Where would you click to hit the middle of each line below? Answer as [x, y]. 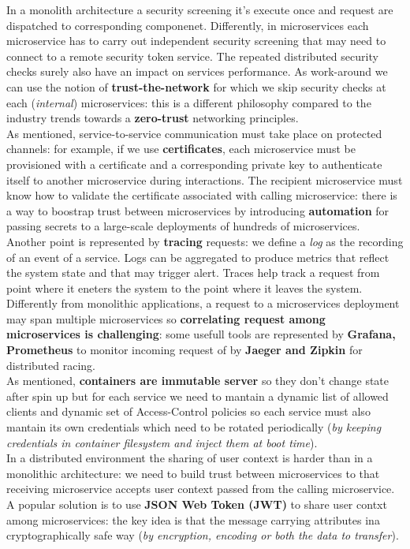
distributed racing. [51, 365]
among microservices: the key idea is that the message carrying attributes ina [193, 519]
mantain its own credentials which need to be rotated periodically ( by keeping [194, 427]
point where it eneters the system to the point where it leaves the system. [184, 288]
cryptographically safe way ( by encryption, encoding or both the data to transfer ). [203, 535]
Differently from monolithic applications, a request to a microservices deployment [203, 303]
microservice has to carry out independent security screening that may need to [196, 41]
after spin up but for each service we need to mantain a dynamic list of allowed [198, 396]
